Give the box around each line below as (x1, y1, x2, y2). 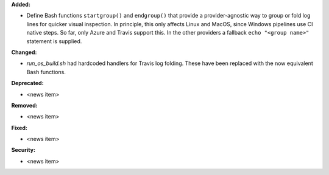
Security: (11, 146, 36, 154)
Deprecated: (11, 80, 44, 87)
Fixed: (11, 124, 27, 131)
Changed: (11, 49, 37, 56)
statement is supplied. (26, 37, 82, 45)
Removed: (11, 101, 38, 109)
